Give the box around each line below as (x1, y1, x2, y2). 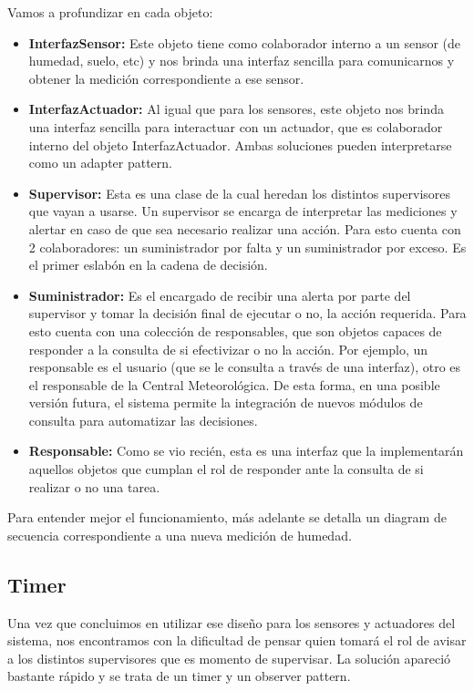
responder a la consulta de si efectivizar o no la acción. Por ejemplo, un (28, 339, 428, 358)
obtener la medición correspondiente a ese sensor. (28, 68, 304, 88)
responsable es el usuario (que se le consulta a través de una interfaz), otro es (28, 357, 461, 376)
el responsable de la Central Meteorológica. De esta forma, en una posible (28, 375, 440, 394)
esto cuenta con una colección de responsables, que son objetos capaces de (28, 321, 442, 340)
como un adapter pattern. (28, 153, 173, 172)
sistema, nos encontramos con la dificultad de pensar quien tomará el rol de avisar (7, 631, 467, 650)
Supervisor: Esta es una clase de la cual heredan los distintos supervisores (28, 183, 451, 202)
